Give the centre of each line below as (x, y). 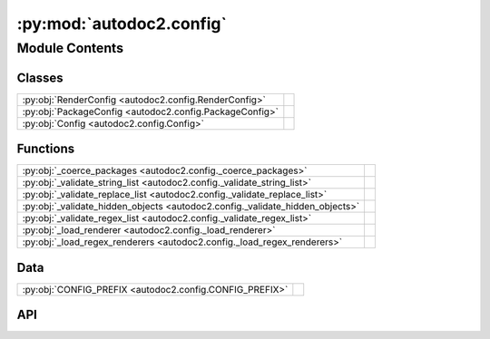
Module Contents (70, 48)
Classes (40, 77)
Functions (46, 149)
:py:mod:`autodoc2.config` (122, 24)
